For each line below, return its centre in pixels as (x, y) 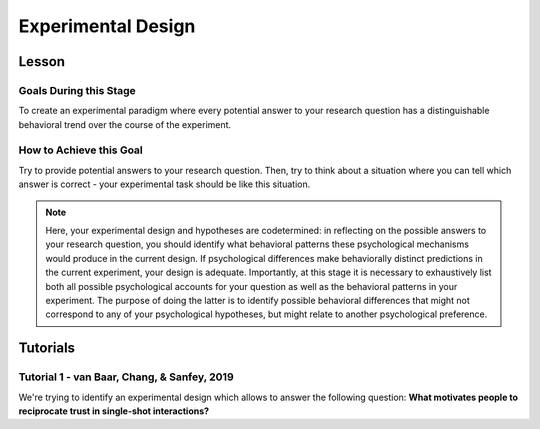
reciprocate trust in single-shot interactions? (114, 411)
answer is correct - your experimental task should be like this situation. (164, 184)
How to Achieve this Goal (81, 150)
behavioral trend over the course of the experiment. (125, 124)
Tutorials (46, 348)
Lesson (41, 61)
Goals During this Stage (77, 90)
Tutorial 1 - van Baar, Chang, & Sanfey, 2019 (126, 377)
